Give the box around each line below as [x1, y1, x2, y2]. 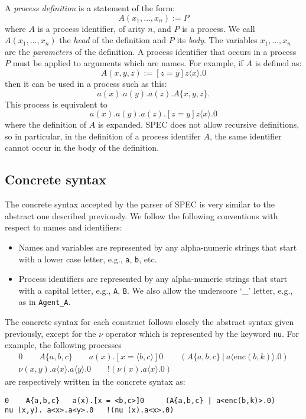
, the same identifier [209, 129, 282, 142]
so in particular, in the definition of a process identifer [5, 129, 201, 142]
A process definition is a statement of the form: [5, 2, 175, 14]
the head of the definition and [59, 34, 167, 46]
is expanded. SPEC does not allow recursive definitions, [97, 118, 300, 131]
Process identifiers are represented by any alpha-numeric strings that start [18, 272, 288, 285]
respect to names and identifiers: [5, 221, 122, 233]
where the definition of [5, 118, 87, 131]
